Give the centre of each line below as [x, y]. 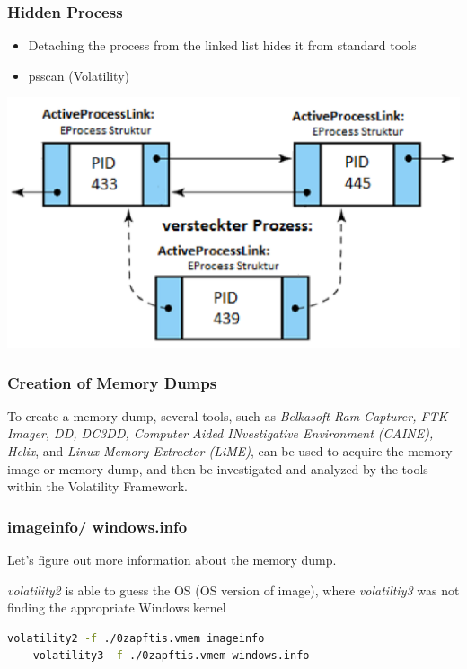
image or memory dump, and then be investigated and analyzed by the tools [218, 468]
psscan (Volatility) [79, 75]
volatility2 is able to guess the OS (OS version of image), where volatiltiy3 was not [233, 590]
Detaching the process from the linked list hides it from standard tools [222, 45]
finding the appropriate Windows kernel [117, 607]
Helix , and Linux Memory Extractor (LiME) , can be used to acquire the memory [230, 450]
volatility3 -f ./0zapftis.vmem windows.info [171, 656]
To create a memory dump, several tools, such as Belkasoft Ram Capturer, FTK [228, 415]
